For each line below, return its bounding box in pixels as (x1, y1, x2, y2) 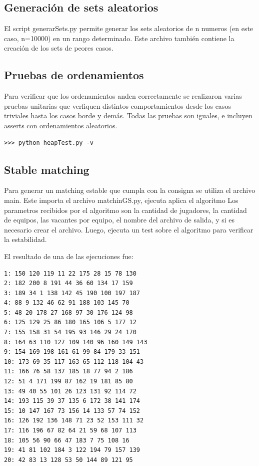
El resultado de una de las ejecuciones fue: (4, 251, 133, 261)
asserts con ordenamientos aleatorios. (4, 120, 117, 130)
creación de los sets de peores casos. (4, 43, 113, 53)
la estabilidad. (4, 234, 47, 245)
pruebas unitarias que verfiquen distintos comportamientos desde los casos (4, 100, 231, 111)
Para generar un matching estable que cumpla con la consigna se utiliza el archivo (4, 185, 255, 195)
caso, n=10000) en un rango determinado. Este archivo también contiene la (4, 33, 234, 43)
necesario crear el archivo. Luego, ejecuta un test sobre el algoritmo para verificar (4, 224, 253, 235)
